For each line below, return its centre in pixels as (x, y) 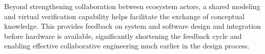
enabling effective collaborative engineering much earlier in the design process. (127, 46)
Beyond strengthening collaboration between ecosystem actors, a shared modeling (132, 6)
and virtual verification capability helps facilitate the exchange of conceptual (124, 16)
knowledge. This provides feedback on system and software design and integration (132, 26)
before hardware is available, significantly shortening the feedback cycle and (123, 36)
